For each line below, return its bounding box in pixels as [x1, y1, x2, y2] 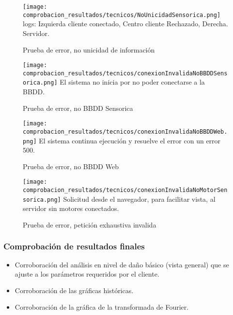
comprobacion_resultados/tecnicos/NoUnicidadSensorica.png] [23, 11, 221, 18]
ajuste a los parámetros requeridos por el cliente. [15, 269, 159, 279]
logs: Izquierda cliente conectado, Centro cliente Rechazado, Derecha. [23, 18, 228, 29]
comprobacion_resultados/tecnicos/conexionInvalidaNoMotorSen [23, 187, 228, 194]
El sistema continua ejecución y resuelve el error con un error [39, 135, 221, 145]
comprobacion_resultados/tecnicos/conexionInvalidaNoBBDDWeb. [23, 128, 228, 135]
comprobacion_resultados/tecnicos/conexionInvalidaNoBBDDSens [23, 70, 228, 77]
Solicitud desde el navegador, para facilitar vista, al [63, 193, 216, 204]
